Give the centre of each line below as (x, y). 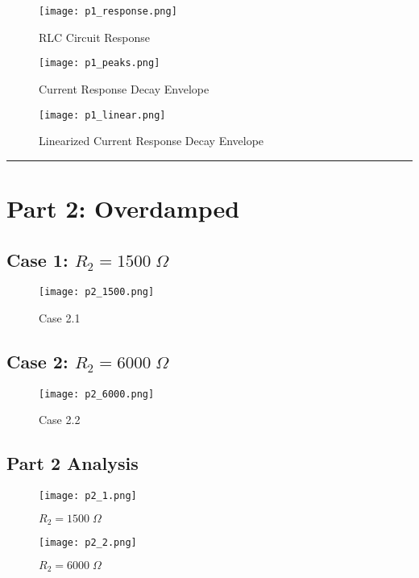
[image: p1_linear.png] (102, 115)
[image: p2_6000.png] (97, 394)
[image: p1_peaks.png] (100, 63)
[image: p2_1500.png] (97, 292)
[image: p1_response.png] (108, 11)
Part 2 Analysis (73, 463)
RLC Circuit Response (95, 37)
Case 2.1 (60, 317)
